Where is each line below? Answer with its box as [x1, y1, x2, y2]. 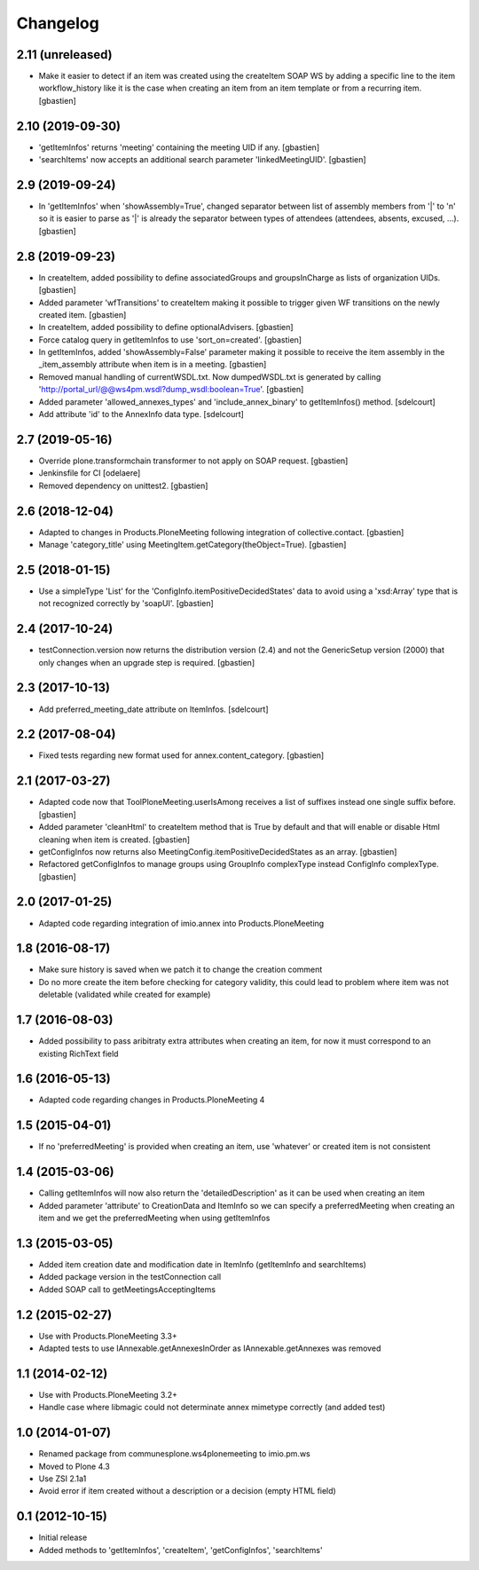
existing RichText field [38, 1048, 119, 1059]
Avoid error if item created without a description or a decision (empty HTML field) [38, 1486, 336, 1496]
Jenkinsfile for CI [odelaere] [38, 468, 141, 478]
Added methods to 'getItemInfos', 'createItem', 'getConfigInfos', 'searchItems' [38, 1544, 323, 1555]
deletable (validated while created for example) [38, 990, 211, 1000]
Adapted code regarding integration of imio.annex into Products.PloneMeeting [38, 918, 325, 928]
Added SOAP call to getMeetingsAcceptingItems [38, 1283, 216, 1295]
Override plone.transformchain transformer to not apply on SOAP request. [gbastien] [38, 455, 349, 466]
